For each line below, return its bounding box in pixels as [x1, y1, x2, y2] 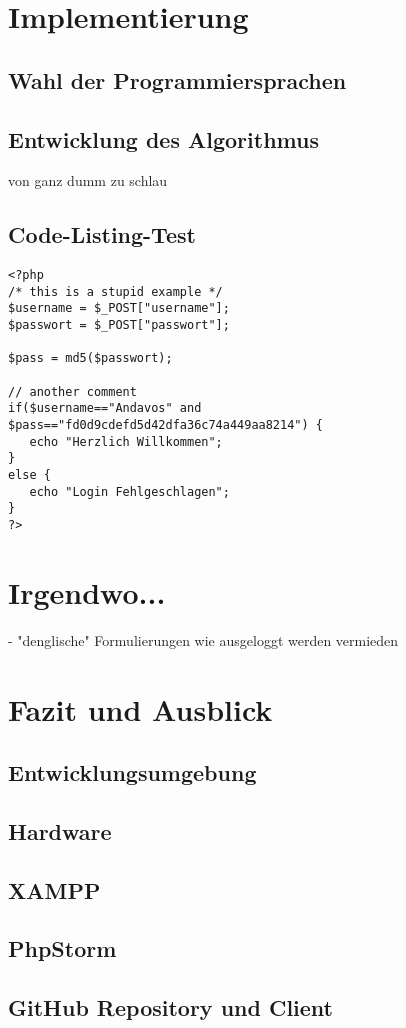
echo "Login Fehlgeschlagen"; [29, 484, 230, 499]
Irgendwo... [8, 571, 166, 612]
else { [8, 468, 51, 483]
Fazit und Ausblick [8, 688, 273, 729]
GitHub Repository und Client [8, 992, 333, 1023]
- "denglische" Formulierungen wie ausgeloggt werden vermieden [8, 629, 399, 650]
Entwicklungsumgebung [8, 757, 257, 788]
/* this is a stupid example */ [8, 284, 223, 299]
